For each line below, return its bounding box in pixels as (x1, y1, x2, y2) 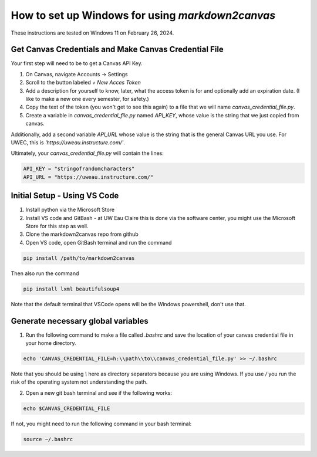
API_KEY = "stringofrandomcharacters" (23, 165, 135, 172)
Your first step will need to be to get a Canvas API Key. (11, 60, 143, 67)
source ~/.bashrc (23, 436, 73, 442)
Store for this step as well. (25, 223, 89, 230)
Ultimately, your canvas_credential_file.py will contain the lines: (11, 150, 164, 157)
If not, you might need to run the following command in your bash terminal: (11, 420, 192, 427)
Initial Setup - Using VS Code (11, 191, 119, 201)
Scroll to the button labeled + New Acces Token (25, 79, 141, 86)
